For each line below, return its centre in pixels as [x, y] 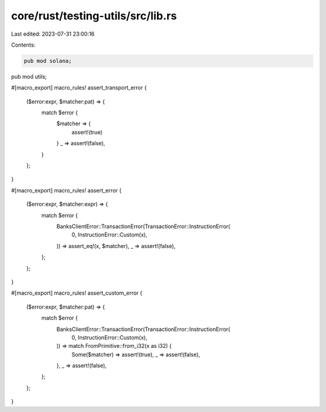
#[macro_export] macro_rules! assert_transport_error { [79, 88]
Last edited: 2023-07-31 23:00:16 [53, 34]
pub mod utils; [29, 76]
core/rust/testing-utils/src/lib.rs [94, 16]
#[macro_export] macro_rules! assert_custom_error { [77, 293]
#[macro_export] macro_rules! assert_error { [66, 190]
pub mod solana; [48, 61]
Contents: [23, 45]
